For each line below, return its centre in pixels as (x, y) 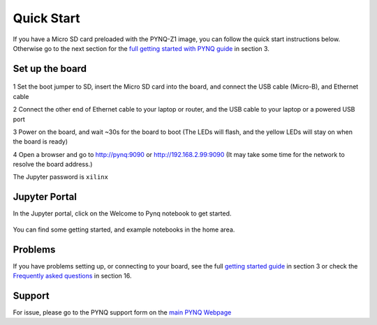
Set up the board (50, 69)
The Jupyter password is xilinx (60, 177)
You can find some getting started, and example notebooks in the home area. (124, 229)
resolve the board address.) (53, 165)
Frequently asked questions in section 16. (72, 276)
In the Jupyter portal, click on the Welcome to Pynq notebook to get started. (122, 213)
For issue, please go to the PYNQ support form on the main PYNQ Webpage (122, 312)
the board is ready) (40, 142)
